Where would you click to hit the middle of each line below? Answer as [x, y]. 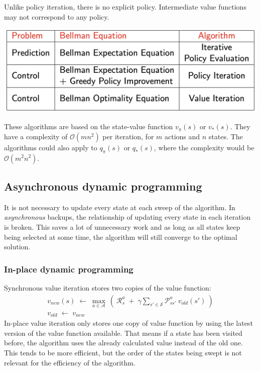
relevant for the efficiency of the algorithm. [70, 362]
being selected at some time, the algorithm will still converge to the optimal [121, 237]
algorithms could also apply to [51, 147]
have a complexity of [36, 136]
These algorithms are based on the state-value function [89, 126]
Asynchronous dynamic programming [103, 186]
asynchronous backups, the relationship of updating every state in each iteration [127, 217]
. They [240, 126]
